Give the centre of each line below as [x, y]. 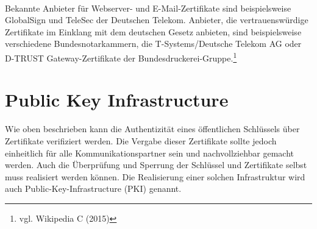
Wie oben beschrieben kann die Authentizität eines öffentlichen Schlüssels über [152, 129]
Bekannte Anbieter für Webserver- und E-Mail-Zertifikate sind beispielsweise [148, 8]
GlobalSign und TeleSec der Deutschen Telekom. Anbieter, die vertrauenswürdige [157, 20]
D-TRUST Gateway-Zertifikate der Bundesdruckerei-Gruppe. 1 [121, 57]
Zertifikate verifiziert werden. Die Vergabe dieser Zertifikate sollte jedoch [141, 140]
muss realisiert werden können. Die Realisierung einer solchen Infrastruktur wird [155, 176]
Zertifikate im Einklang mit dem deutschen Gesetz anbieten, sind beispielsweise [153, 31]
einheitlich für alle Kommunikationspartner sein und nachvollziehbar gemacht [150, 153]
